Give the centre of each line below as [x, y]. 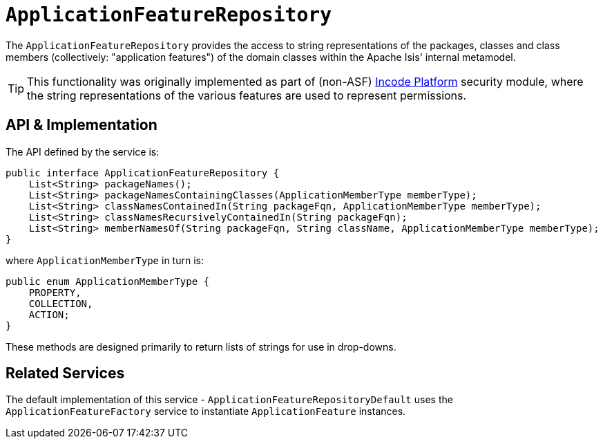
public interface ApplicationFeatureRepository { [143, 173]
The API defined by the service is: [83, 151]
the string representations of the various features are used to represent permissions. [247, 95]
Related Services [65, 373]
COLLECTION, [61, 303]
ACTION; [49, 314]
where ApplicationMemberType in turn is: [105, 260]
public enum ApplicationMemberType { [108, 281]
